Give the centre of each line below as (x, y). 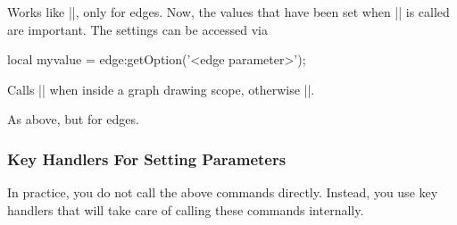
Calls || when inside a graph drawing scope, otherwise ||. (161, 89)
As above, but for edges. (73, 119)
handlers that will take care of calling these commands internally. (186, 209)
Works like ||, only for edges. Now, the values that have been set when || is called (228, 12)
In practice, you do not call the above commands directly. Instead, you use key (223, 192)
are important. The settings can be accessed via (138, 29)
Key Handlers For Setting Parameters (147, 158)
